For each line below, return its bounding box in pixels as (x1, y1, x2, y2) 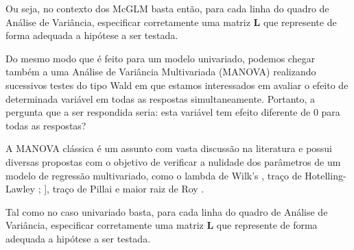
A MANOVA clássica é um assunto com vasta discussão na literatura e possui (5, 141, 333, 155)
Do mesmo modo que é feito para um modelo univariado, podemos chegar (5, 51, 316, 65)
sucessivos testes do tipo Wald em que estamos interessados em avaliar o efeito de (5, 77, 349, 92)
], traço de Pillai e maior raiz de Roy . (44, 182, 204, 196)
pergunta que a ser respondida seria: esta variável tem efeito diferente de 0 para (5, 105, 340, 119)
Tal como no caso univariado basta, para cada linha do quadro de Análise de (5, 204, 328, 218)
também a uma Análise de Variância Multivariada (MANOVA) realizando (5, 64, 316, 79)
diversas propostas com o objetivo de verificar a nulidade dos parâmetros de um (5, 154, 341, 168)
